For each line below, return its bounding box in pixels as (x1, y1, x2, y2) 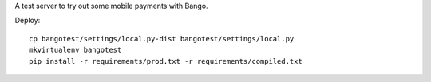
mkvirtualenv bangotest (29, 45, 122, 55)
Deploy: (14, 16, 41, 25)
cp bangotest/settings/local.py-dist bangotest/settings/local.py (29, 34, 295, 43)
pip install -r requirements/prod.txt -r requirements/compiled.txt (29, 57, 302, 65)
